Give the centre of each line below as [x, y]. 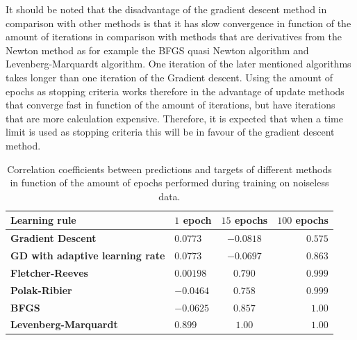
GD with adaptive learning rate [88, 255]
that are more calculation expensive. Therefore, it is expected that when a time [174, 118]
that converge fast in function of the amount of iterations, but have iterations [171, 105]
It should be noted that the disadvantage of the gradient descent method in [166, 9]
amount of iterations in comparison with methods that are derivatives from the [174, 37]
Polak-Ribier [41, 290]
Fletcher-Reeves [49, 272]
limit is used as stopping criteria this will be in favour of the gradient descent [170, 132]
